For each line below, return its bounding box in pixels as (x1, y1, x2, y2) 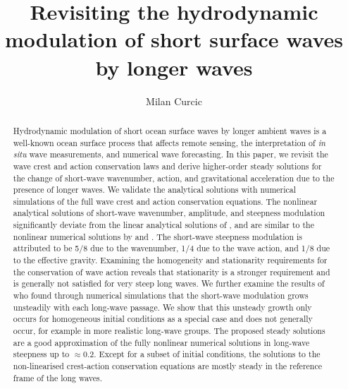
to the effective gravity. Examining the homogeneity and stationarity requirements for (13, 254, 328, 266)
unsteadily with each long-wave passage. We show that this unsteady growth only (13, 301, 312, 313)
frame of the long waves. (13, 371, 103, 383)
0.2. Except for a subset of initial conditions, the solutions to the (83, 348, 321, 360)
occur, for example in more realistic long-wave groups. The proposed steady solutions (13, 325, 325, 337)
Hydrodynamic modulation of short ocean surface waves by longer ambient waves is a (13, 124, 327, 136)
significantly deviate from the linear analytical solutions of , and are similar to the (13, 219, 314, 231)
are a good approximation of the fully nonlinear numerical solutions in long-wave (13, 336, 310, 348)
